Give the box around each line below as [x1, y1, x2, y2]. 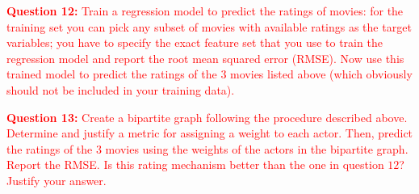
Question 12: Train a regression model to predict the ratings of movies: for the [6, 2, 404, 19]
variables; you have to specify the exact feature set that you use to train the [6, 34, 383, 51]
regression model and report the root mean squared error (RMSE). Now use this [6, 49, 404, 66]
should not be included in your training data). [6, 81, 235, 98]
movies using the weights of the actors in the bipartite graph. [105, 140, 409, 157]
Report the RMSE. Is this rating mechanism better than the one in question [6, 156, 384, 173]
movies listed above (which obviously [230, 65, 413, 82]
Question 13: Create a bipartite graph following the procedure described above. [6, 108, 408, 125]
